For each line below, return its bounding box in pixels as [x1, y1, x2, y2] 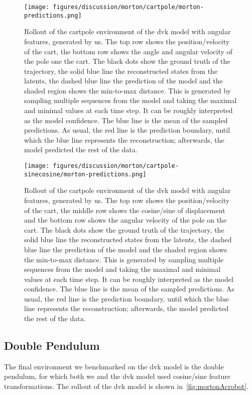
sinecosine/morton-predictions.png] [24, 170, 147, 178]
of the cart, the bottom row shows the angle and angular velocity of [24, 46, 232, 56]
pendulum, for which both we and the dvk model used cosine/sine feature [4, 371, 231, 381]
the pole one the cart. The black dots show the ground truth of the [24, 56, 230, 66]
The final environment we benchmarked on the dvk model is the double [4, 361, 224, 371]
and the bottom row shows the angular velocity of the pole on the [24, 215, 227, 225]
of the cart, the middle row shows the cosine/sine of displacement [24, 205, 225, 215]
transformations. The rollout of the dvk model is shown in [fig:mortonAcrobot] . [4, 381, 249, 391]
